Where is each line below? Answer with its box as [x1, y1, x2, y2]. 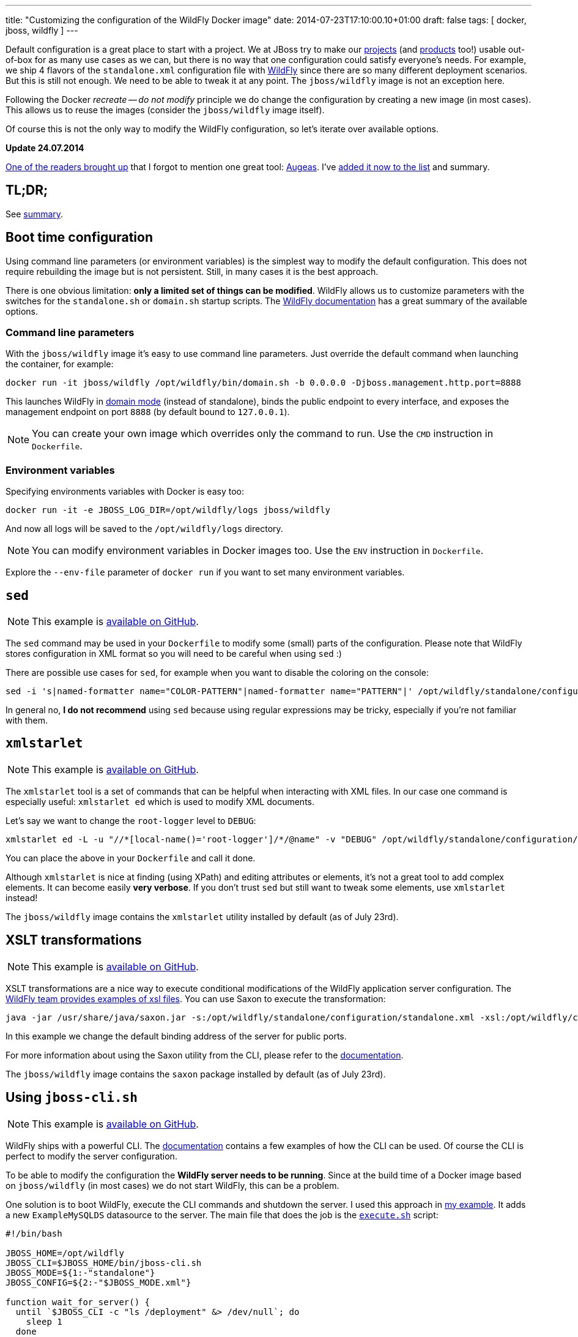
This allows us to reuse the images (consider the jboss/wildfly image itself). [6, 105, 325, 115]
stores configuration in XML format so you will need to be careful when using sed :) [6, 648, 342, 659]
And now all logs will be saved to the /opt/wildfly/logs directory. [6, 523, 283, 534]
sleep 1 [26, 1316, 62, 1327]
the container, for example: [6, 359, 114, 370]
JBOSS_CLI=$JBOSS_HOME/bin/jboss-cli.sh [6, 1257, 202, 1268]
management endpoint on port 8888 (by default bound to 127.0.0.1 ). [6, 406, 290, 418]
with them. [6, 715, 48, 726]
